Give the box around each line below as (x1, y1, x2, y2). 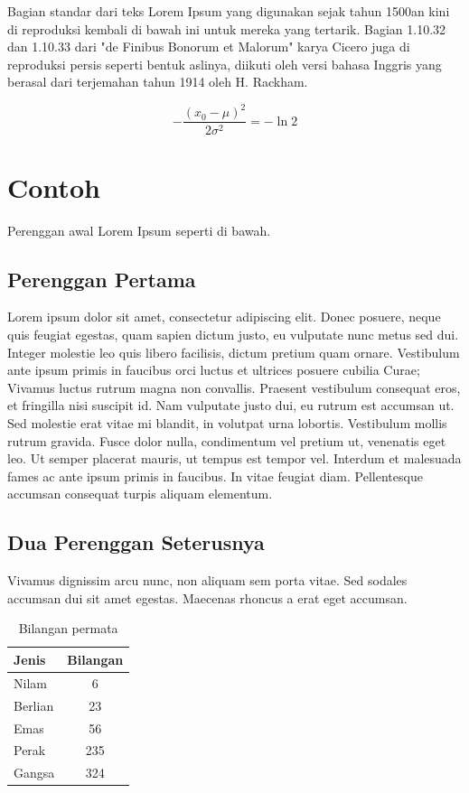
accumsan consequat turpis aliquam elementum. (7, 484, 273, 503)
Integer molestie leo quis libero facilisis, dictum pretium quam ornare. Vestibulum (7, 342, 460, 361)
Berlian (14, 695, 54, 714)
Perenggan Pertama (7, 265, 196, 293)
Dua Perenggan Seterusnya (7, 528, 265, 556)
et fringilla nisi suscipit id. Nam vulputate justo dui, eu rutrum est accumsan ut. (7, 396, 455, 415)
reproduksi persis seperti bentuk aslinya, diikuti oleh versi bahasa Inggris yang (7, 54, 442, 73)
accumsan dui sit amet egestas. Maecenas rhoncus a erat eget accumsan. (7, 588, 408, 607)
